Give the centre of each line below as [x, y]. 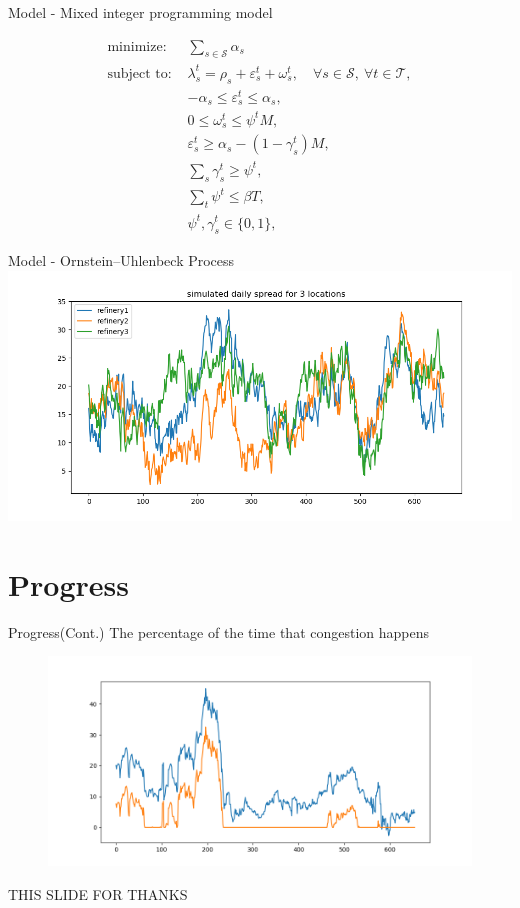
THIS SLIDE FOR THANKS [98, 894]
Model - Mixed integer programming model [140, 12]
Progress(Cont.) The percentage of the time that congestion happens [219, 631]
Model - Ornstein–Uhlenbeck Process [121, 260]
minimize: [137, 46]
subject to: [139, 73]
